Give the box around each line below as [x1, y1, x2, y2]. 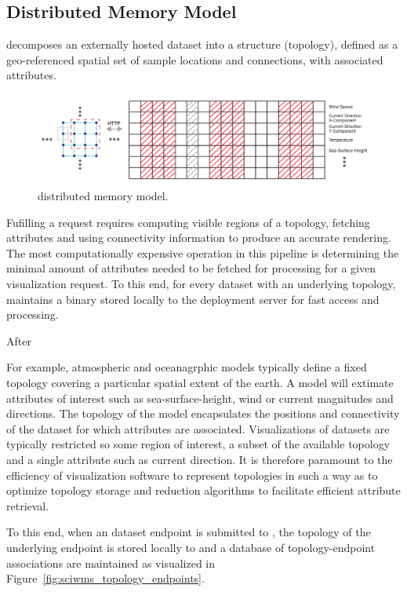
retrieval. [6, 497, 49, 513]
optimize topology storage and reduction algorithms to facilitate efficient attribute [6, 482, 401, 499]
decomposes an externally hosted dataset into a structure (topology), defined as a [6, 36, 398, 53]
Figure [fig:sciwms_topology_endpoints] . [6, 570, 205, 587]
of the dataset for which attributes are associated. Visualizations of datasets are [6, 420, 390, 437]
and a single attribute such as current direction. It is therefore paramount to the [6, 451, 393, 467]
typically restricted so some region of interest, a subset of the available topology [6, 436, 391, 452]
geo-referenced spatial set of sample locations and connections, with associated [6, 51, 383, 68]
